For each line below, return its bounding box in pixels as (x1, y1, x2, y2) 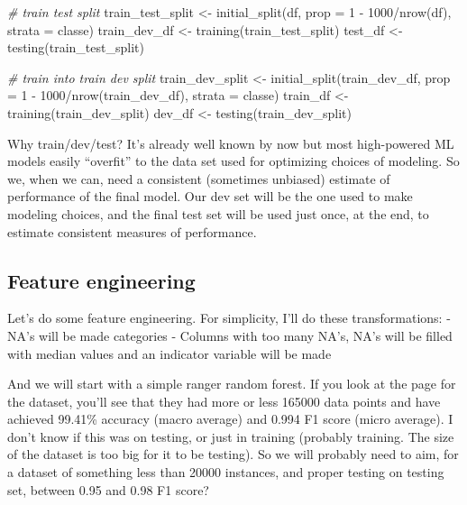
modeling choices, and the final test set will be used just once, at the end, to (7, 204, 429, 223)
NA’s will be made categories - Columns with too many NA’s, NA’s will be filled (7, 326, 453, 344)
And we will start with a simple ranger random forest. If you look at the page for (7, 374, 456, 393)
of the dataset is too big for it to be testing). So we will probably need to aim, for (7, 445, 459, 464)
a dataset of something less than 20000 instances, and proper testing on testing (7, 463, 444, 482)
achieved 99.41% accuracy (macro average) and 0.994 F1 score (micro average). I (7, 409, 453, 428)
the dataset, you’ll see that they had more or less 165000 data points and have (7, 391, 441, 410)
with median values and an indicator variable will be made (7, 344, 332, 363)
